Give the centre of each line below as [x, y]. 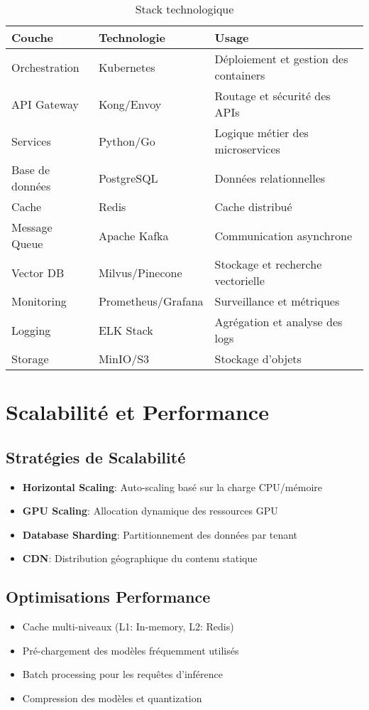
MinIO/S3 [124, 359]
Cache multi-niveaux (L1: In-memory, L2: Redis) [128, 626]
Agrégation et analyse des [279, 322]
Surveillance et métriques [277, 301]
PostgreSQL [128, 178]
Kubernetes [127, 67]
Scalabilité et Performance [137, 412]
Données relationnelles [270, 178]
